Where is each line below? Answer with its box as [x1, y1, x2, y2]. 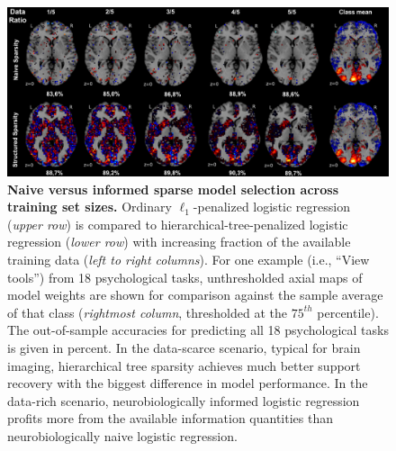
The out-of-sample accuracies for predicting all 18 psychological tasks [7, 320, 389, 339]
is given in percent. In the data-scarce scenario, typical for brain [7, 338, 361, 356]
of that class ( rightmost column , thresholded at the [7, 302, 287, 321]
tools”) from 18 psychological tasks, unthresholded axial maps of [7, 267, 363, 286]
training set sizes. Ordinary [7, 197, 172, 216]
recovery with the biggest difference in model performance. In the [7, 374, 368, 392]
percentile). [317, 302, 379, 321]
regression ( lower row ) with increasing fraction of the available [7, 232, 351, 251]
